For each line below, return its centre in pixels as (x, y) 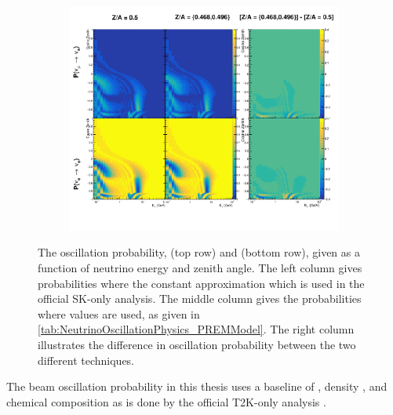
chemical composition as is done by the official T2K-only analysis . (166, 401)
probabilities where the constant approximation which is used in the (201, 283)
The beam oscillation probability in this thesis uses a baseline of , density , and (197, 386)
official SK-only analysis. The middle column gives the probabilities (200, 299)
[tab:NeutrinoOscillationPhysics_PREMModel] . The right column (196, 329)
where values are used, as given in (119, 313)
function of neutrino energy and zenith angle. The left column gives (200, 268)
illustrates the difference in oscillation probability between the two (197, 345)
